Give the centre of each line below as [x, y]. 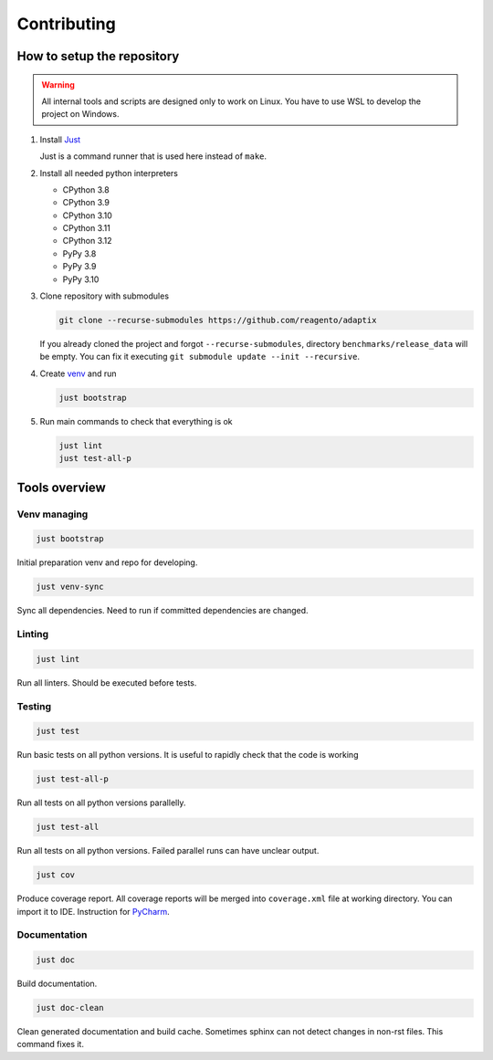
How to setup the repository [98, 56]
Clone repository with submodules [104, 296]
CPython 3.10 [88, 215]
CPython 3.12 [88, 241]
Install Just [60, 139]
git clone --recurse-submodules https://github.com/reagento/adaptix [218, 320]
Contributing [66, 24]
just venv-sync [70, 587]
